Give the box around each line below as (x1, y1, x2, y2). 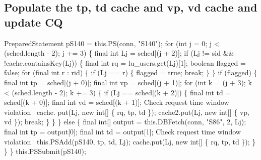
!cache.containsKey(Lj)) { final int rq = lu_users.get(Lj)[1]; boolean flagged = (4, 57, 246, 68)
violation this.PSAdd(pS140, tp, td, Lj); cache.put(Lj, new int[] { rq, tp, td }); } (4, 136, 256, 146)
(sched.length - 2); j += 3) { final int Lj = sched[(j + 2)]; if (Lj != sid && (4, 48, 234, 58)
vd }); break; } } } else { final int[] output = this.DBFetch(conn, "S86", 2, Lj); (4, 116, 246, 127)
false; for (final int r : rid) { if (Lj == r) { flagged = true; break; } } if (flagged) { (4, 67, 257, 78)
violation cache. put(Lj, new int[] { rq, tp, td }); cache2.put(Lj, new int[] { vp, (4, 106, 249, 117)
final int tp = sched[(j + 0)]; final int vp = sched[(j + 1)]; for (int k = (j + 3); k (4, 77, 252, 87)
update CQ (4, 14, 63, 30)
